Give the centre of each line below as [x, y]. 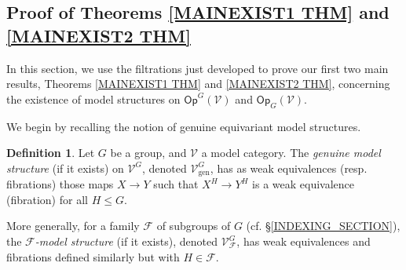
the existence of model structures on [93, 99]
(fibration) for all [47, 199]
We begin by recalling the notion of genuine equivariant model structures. [184, 126]
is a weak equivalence [304, 184]
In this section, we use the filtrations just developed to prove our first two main [198, 68]
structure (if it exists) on [65, 168]
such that [176, 184]
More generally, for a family [73, 226]
